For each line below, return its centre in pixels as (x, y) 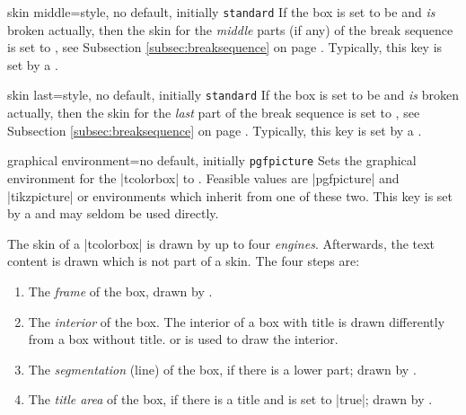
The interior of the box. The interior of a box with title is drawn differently (237, 321)
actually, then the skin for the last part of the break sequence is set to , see (214, 113)
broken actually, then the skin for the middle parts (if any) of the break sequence (230, 29)
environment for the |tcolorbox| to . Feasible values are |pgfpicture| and (203, 177)
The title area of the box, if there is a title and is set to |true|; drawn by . (230, 399)
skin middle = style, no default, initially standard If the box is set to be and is (221, 12)
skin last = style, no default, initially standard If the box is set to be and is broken (233, 95)
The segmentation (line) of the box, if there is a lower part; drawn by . (222, 369)
